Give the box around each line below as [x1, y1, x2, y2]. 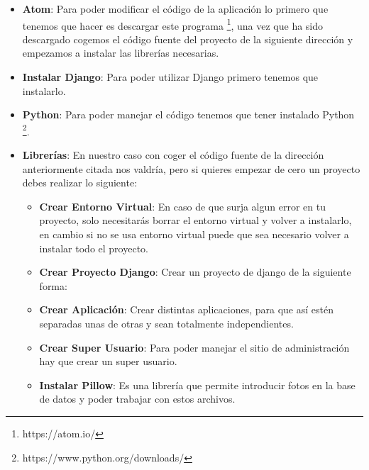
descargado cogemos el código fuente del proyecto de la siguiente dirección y [22, 31, 353, 46]
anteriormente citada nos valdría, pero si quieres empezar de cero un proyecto [22, 161, 360, 176]
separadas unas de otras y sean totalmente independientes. [39, 316, 294, 330]
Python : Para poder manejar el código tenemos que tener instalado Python [22, 107, 355, 122]
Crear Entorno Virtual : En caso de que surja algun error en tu [39, 198, 326, 213]
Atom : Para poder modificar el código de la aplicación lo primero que [22, 1, 329, 16]
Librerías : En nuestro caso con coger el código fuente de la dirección [22, 147, 324, 162]
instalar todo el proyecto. [39, 240, 148, 255]
